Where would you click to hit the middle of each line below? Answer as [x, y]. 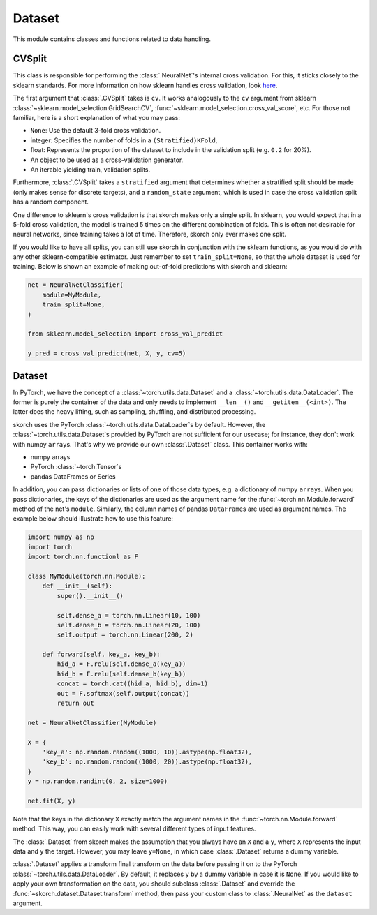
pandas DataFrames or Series [73, 476]
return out [75, 704]
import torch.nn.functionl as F [83, 557]
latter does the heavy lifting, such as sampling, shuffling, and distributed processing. [134, 412]
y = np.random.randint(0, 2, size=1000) [97, 781]
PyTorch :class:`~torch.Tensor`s [76, 467]
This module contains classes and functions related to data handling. [112, 39]
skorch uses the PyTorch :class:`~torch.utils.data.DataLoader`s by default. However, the [139, 424]
